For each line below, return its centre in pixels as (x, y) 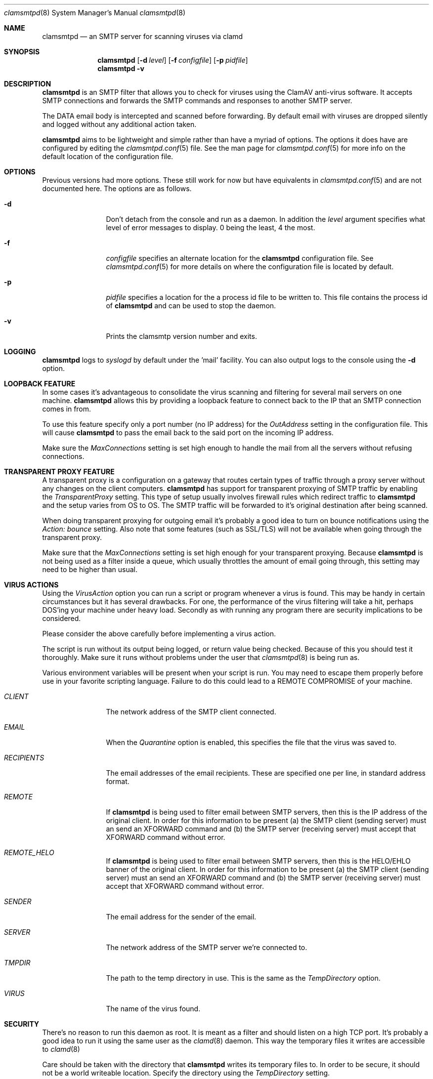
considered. (62, 618)
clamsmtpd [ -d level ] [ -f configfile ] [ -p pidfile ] (173, 60)
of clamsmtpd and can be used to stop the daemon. (191, 306)
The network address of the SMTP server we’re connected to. (207, 947)
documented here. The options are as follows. (117, 188)
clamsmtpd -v (121, 68)
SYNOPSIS (22, 52)
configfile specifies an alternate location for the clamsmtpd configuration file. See (240, 258)
